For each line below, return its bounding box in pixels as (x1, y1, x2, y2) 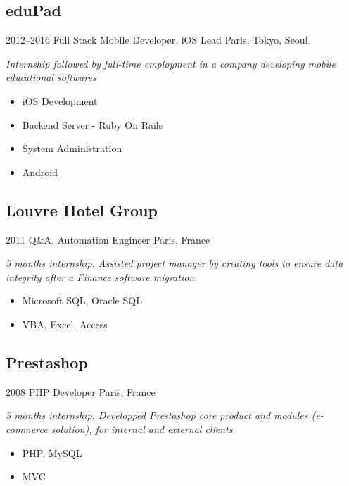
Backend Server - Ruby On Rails (22, 117, 163, 132)
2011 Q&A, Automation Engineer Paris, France (6, 232, 210, 247)
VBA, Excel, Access (22, 316, 108, 331)
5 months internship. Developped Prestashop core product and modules (6, 408, 308, 423)
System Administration (22, 141, 122, 156)
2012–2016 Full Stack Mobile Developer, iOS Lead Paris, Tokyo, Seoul (6, 32, 308, 47)
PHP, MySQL (22, 445, 82, 460)
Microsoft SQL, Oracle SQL (22, 293, 142, 308)
